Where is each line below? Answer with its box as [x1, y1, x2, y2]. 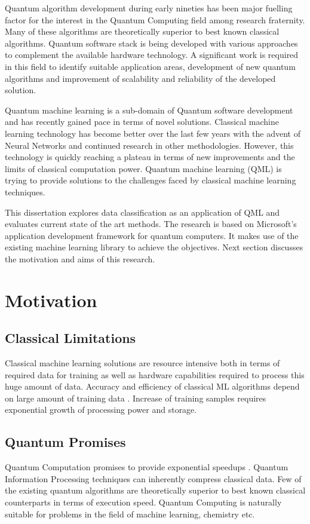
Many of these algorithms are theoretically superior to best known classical [5, 25, 280, 38]
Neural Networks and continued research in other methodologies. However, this [5, 139, 294, 151]
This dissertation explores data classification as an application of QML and [5, 206, 280, 218]
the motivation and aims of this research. [5, 252, 155, 265]
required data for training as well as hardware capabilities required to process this [5, 368, 305, 381]
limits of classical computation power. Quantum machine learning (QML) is [5, 162, 282, 174]
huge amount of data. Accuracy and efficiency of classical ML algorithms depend [5, 380, 300, 393]
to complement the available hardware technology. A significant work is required [5, 48, 299, 61]
